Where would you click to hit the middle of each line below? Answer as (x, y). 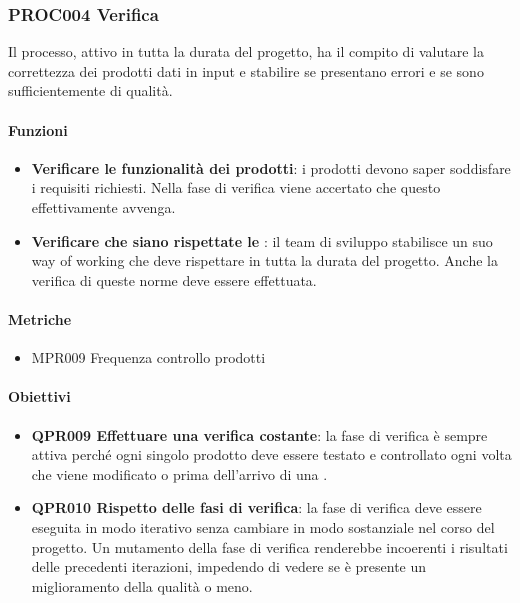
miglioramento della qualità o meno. (142, 585)
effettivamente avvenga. (103, 206)
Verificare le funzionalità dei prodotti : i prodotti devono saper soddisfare (271, 167)
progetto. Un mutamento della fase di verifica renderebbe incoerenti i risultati (269, 546)
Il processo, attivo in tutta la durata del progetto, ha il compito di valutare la (246, 51)
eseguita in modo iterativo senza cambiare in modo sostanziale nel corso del (263, 526)
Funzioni (38, 129)
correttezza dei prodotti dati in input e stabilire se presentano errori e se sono (246, 70)
